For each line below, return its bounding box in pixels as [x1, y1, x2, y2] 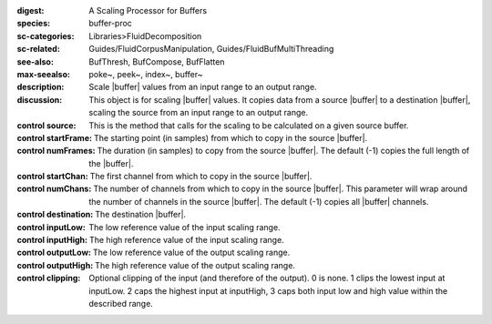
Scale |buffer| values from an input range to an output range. [88, 82, 318, 93]
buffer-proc [88, 18, 132, 29]
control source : [16, 119, 77, 131]
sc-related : [16, 44, 61, 55]
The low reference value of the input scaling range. [88, 221, 282, 232]
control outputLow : [16, 247, 91, 258]
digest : [16, 5, 45, 15]
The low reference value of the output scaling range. [92, 247, 291, 258]
